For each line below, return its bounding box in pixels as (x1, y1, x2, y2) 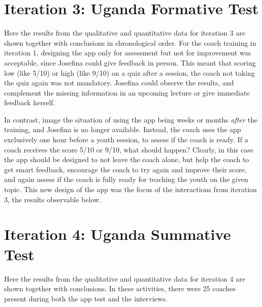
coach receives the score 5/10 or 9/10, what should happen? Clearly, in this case (4, 144, 253, 155)
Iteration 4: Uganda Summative (4, 224, 231, 244)
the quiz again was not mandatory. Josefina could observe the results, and (4, 77, 234, 88)
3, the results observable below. (4, 194, 102, 204)
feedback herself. (4, 97, 55, 108)
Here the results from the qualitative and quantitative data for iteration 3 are (4, 27, 245, 38)
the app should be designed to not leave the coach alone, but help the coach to (4, 154, 249, 165)
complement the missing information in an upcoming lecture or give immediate (4, 87, 250, 98)
